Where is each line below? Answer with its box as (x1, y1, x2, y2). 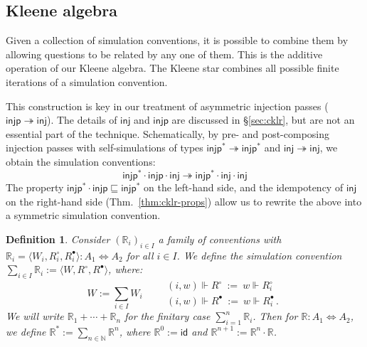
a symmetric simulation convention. (6, 208, 161, 223)
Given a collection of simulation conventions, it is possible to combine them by (6, 33, 349, 48)
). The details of (46, 112, 117, 127)
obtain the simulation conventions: (6, 154, 156, 169)
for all (126, 247, 154, 262)
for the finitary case (124, 309, 211, 324)
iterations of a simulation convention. (6, 74, 168, 89)
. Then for (252, 309, 298, 324)
